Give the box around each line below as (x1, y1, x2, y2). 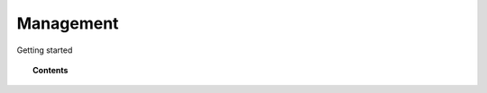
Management (16, 13, 119, 33)
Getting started (16, 45, 73, 55)
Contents (32, 64, 69, 75)
